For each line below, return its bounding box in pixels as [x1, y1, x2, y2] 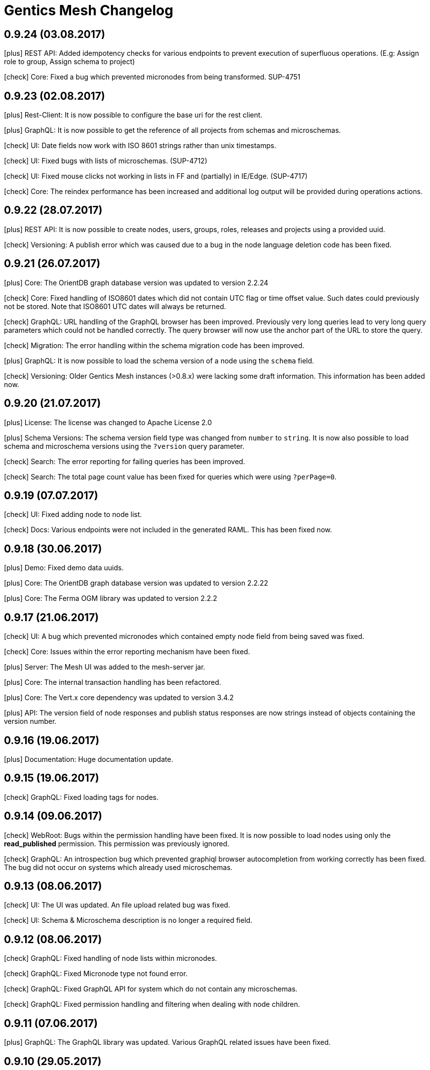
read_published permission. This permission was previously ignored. [4, 839, 230, 848]
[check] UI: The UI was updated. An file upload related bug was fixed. [4, 901, 231, 910]
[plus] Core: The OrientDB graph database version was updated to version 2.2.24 [4, 278, 269, 287]
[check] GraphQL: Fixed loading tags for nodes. [4, 793, 158, 801]
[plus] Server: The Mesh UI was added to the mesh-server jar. [4, 663, 205, 672]
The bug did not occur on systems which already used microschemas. [4, 863, 233, 872]
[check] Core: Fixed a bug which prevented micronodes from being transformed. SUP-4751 [4, 73, 301, 81]
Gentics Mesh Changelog [4, 2, 173, 19]
